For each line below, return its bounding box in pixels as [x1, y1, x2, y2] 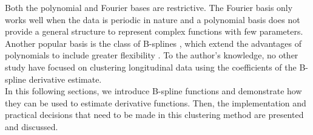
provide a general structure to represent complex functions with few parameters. [5, 25, 303, 38]
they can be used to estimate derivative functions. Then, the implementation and [5, 96, 306, 109]
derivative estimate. [29, 72, 102, 85]
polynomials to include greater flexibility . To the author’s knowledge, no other [5, 49, 298, 61]
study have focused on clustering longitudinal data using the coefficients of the [5, 60, 297, 73]
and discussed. [5, 120, 58, 133]
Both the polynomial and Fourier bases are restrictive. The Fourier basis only [5, 1, 293, 13]
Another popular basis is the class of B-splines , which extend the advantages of [5, 36, 301, 49]
